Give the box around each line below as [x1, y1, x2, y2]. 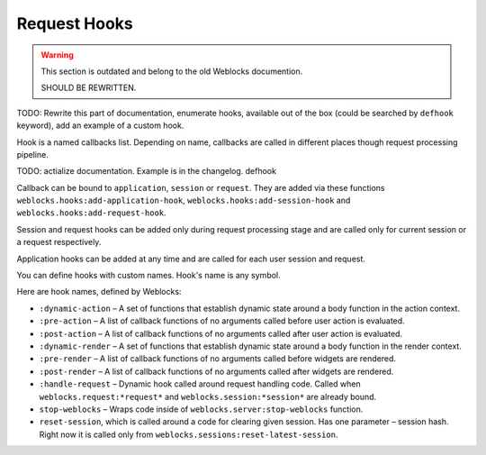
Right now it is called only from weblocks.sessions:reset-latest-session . [39, 429, 338, 440]
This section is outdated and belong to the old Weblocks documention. [40, 66, 303, 77]
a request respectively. [16, 237, 102, 248]
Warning [40, 50, 74, 60]
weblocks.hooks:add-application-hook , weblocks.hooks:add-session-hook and [16, 195, 351, 206]
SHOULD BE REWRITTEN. [40, 82, 137, 94]
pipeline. [16, 149, 49, 159]
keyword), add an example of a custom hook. [16, 120, 184, 131]
